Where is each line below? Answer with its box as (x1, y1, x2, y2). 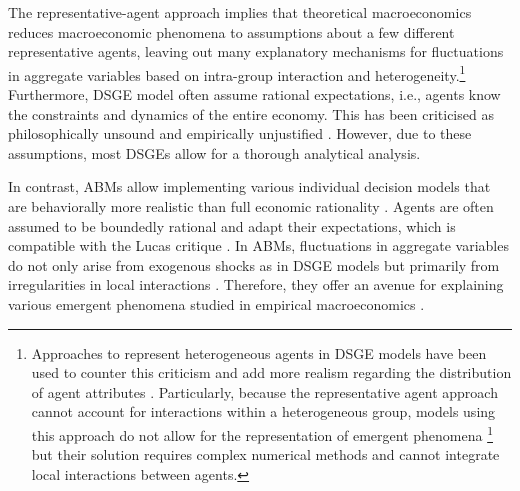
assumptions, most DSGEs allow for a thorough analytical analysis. (8, 142, 421, 163)
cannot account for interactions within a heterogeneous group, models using (31, 401, 496, 422)
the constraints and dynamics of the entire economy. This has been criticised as (8, 103, 494, 124)
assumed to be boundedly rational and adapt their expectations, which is (8, 215, 456, 236)
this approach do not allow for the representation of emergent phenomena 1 (31, 421, 493, 445)
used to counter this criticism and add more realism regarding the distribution (31, 362, 512, 383)
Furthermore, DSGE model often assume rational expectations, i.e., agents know (8, 84, 501, 105)
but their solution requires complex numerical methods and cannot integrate (31, 444, 500, 465)
